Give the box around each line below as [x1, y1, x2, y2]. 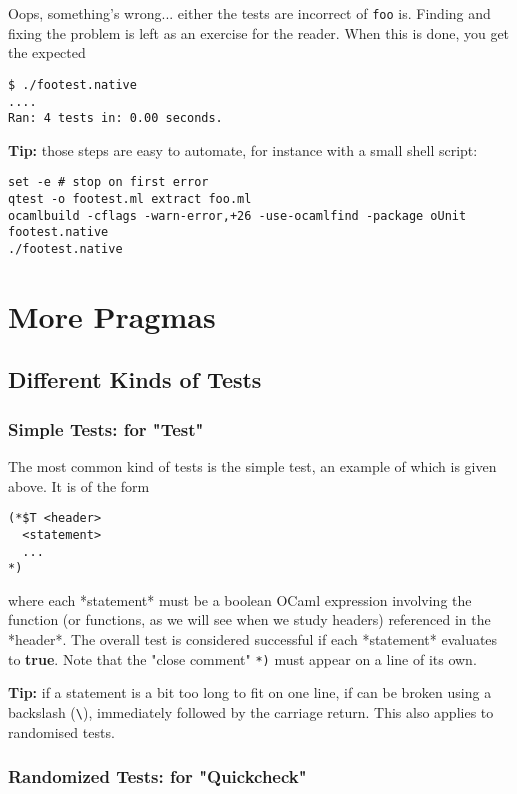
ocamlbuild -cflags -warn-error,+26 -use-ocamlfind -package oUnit [8, 208, 467, 223]
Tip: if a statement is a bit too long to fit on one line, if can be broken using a [8, 682, 492, 703]
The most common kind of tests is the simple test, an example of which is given [8, 456, 497, 477]
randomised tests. [8, 721, 115, 742]
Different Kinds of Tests [8, 364, 262, 395]
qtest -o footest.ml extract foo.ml [8, 192, 252, 207]
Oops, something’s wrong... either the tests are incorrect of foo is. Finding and [8, 3, 491, 23]
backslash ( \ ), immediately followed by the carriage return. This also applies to [8, 701, 494, 722]
